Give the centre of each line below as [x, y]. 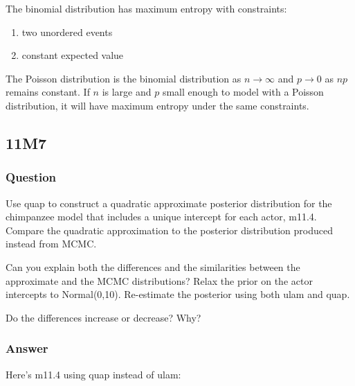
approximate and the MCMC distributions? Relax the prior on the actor [159, 280]
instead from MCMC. [51, 244]
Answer [27, 348]
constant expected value [73, 55]
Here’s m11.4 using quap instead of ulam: [93, 374]
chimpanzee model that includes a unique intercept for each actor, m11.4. [161, 217]
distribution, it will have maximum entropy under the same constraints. [157, 105]
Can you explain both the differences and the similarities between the [153, 266]
